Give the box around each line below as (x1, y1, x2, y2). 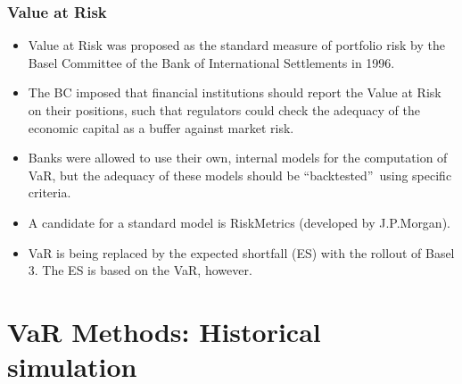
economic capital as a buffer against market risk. (28, 118, 294, 137)
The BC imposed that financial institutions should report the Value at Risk (28, 83, 441, 102)
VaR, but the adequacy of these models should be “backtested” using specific (28, 165, 452, 184)
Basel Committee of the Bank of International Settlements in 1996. (28, 53, 395, 71)
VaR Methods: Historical (7, 313, 321, 349)
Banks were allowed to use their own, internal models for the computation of (28, 148, 448, 167)
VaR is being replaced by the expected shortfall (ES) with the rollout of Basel (28, 243, 455, 262)
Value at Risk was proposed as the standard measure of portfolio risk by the (28, 36, 446, 54)
